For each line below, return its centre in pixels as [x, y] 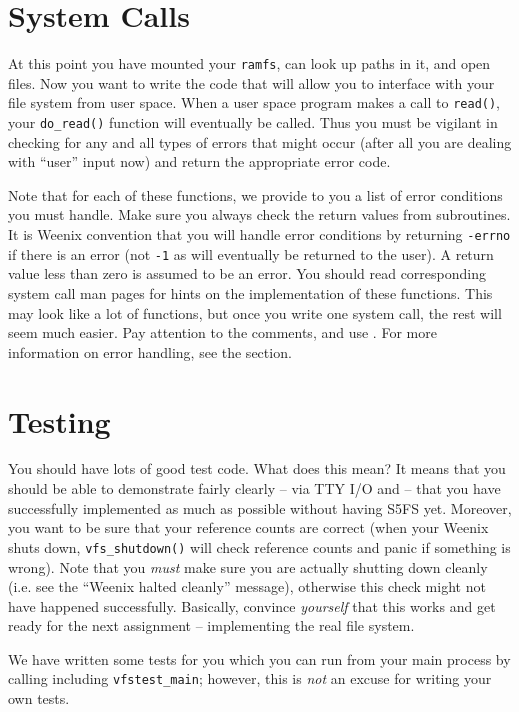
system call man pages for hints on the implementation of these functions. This [250, 292]
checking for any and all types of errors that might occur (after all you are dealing [260, 141]
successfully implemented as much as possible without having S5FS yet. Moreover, [260, 507]
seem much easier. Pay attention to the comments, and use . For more [222, 332]
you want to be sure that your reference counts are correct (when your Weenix [248, 527]
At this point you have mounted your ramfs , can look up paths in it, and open [249, 63]
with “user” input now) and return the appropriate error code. [199, 161]
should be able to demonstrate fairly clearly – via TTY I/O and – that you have [254, 488]
